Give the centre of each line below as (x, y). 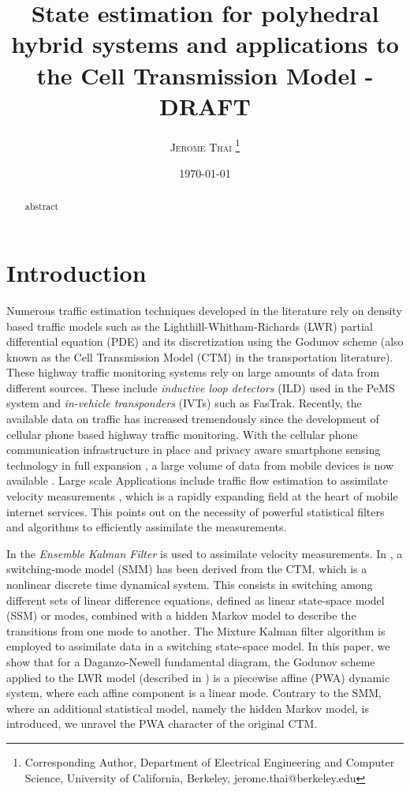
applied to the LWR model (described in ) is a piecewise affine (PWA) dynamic (198, 677)
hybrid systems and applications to (205, 44)
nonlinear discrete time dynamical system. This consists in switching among (190, 585)
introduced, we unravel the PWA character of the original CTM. (162, 724)
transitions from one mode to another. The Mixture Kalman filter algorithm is (196, 630)
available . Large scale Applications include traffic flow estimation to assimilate (197, 480)
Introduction (76, 272)
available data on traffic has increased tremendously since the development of (193, 419)
